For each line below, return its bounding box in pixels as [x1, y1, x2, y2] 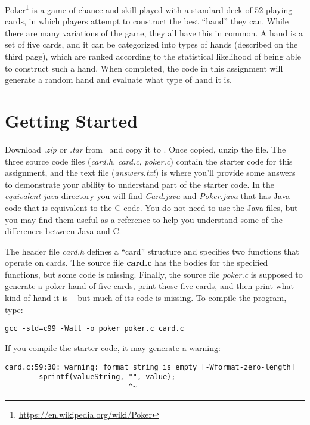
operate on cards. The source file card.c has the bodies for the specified [5, 256, 268, 269]
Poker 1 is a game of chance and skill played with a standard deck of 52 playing [5, 2, 293, 15]
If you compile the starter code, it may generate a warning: [5, 341, 221, 353]
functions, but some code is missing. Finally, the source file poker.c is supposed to [5, 268, 303, 280]
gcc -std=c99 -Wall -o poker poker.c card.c [5, 324, 184, 333]
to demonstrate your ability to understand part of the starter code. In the [5, 178, 274, 190]
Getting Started [5, 108, 138, 132]
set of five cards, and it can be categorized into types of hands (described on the [5, 38, 298, 51]
